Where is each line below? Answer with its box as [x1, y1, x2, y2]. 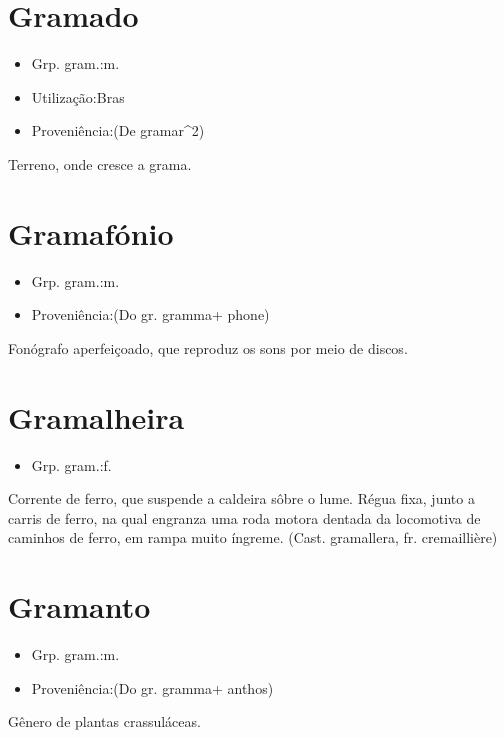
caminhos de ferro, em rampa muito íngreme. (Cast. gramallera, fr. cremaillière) [8, 527, 498, 548]
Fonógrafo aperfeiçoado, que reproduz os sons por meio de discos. [8, 337, 408, 358]
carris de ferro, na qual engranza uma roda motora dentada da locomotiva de [8, 507, 481, 528]
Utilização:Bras [31, 86, 125, 107]
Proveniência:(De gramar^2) [31, 120, 205, 141]
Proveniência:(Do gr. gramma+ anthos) [31, 677, 274, 698]
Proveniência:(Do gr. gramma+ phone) [31, 304, 270, 325]
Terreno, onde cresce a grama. [8, 153, 192, 174]
